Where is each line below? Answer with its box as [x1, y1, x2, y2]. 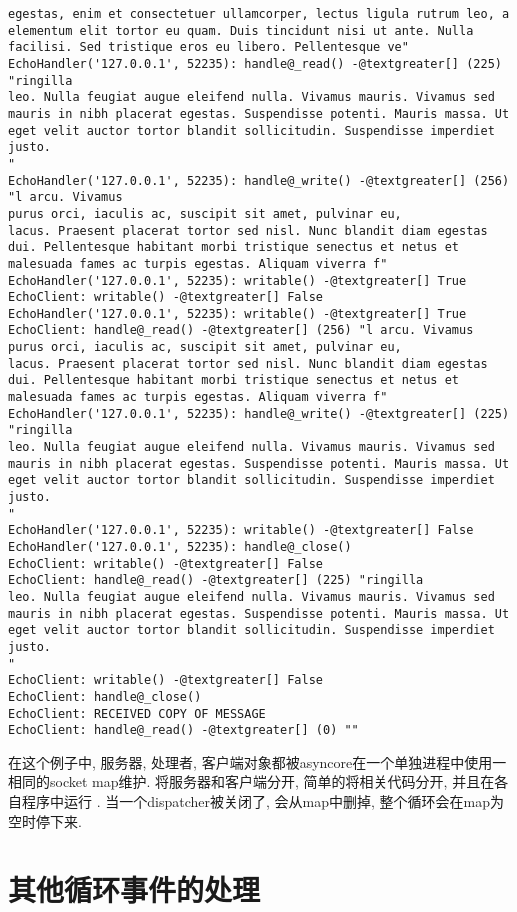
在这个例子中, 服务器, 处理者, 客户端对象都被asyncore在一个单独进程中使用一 [8, 751, 507, 772]
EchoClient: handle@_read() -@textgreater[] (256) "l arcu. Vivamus [8, 323, 474, 338]
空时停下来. [8, 810, 82, 831]
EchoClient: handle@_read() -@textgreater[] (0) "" [8, 723, 359, 738]
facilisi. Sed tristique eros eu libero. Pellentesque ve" [8, 40, 409, 55]
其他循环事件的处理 [8, 869, 261, 910]
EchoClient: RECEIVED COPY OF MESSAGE [8, 706, 266, 721]
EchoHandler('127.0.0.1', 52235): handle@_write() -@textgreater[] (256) [8, 173, 510, 188]
